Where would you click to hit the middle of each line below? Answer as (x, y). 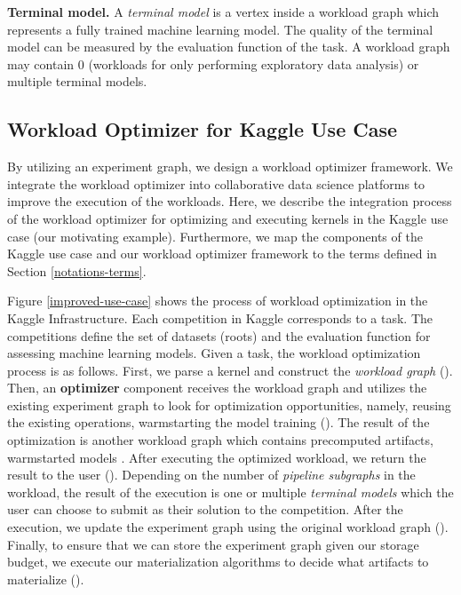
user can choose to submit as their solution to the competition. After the (205, 509)
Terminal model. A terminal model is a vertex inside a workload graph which (223, 12)
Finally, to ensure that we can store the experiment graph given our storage (213, 544)
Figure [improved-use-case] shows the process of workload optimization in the (218, 301)
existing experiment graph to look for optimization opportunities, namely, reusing (229, 405)
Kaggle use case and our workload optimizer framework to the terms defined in (222, 254)
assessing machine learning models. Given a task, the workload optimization (214, 353)
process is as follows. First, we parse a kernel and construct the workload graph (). (230, 370)
